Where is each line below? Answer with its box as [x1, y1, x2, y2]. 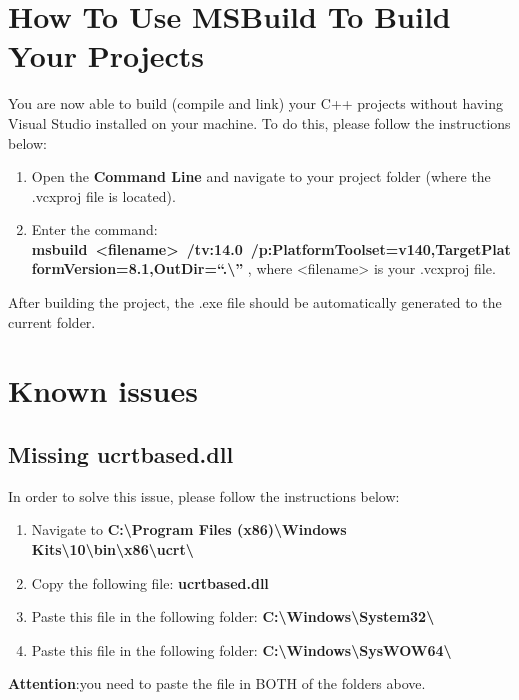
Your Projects [8, 35, 205, 76]
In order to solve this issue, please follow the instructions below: [8, 485, 400, 506]
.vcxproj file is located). [31, 185, 176, 206]
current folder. [8, 311, 96, 332]
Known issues [8, 370, 198, 411]
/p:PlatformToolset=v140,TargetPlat [250, 238, 511, 259]
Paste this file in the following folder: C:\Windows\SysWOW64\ [31, 639, 452, 660]
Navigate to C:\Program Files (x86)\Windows [31, 519, 347, 540]
